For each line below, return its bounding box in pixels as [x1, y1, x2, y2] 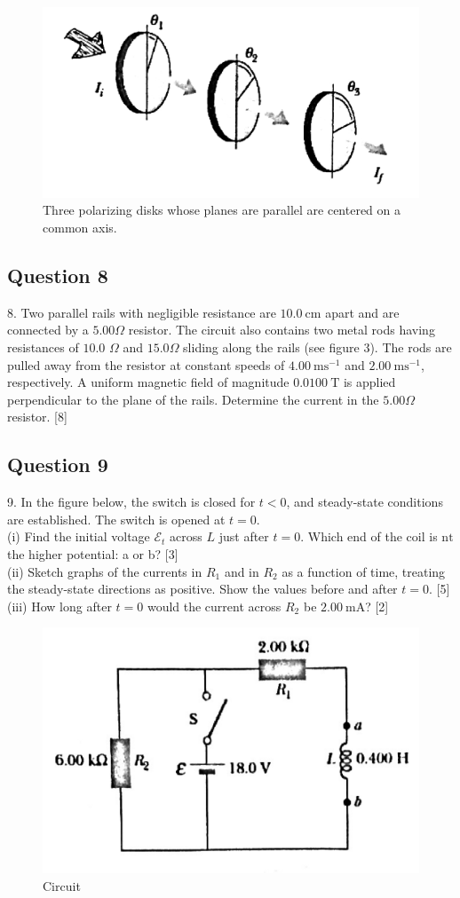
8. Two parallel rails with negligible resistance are [7, 303, 276, 321]
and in [224, 562, 259, 580]
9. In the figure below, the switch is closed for [7, 492, 256, 511]
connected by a [7, 320, 89, 339]
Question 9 [7, 451, 108, 478]
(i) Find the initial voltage [7, 527, 150, 546]
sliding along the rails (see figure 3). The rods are [183, 338, 452, 357]
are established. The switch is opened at [7, 509, 226, 528]
